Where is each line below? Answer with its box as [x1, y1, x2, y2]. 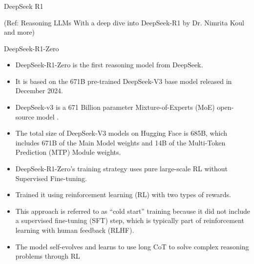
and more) [4, 27, 35, 37]
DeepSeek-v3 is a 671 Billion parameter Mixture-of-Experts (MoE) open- [15, 102, 234, 112]
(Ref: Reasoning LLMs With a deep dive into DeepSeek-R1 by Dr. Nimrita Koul [4, 17, 244, 27]
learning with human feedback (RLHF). [15, 225, 134, 235]
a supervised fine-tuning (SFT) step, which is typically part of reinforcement [15, 215, 244, 225]
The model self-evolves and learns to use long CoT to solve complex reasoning [15, 241, 249, 251]
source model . [15, 111, 59, 122]
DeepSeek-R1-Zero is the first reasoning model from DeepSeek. [15, 60, 203, 70]
